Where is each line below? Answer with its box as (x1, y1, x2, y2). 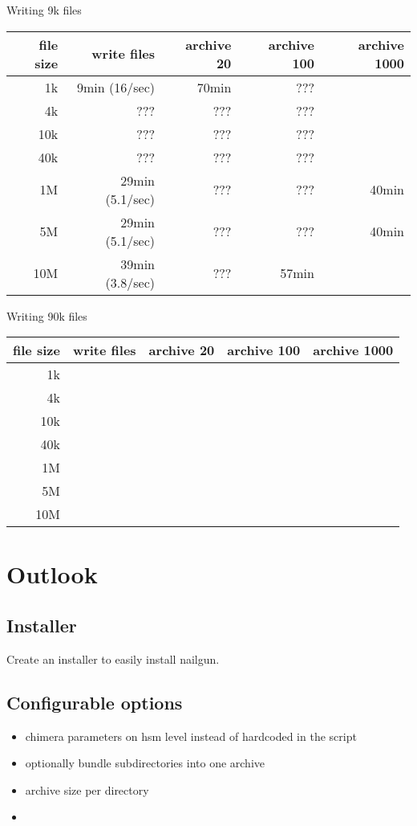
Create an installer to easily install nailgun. (6, 650, 220, 667)
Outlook (6, 558, 98, 591)
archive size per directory (25, 781, 149, 798)
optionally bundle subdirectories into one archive (25, 754, 265, 771)
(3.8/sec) (105, 272, 155, 292)
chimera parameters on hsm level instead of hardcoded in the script (25, 727, 357, 744)
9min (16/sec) (77, 77, 155, 96)
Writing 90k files (6, 307, 87, 324)
